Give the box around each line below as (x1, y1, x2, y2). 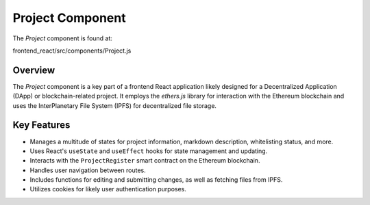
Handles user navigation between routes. (29, 166, 147, 174)
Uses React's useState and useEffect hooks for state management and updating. (29, 147, 268, 155)
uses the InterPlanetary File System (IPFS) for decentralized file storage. (12, 101, 217, 109)
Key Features (12, 120, 71, 131)
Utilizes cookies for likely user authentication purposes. (29, 185, 186, 193)
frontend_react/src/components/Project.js (12, 46, 132, 55)
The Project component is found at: (12, 34, 113, 42)
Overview (12, 64, 56, 76)
